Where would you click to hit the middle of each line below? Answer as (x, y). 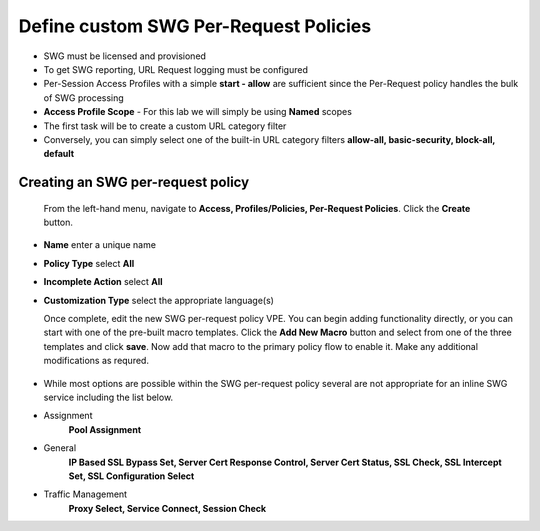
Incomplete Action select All (103, 282)
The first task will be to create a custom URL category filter (165, 126)
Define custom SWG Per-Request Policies (195, 26)
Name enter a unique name (100, 245)
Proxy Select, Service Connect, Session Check (167, 508)
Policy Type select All (89, 263)
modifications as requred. (96, 361)
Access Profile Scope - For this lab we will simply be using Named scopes (197, 112)
